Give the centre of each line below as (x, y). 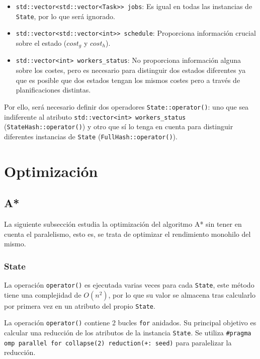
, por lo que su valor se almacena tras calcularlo (182, 294)
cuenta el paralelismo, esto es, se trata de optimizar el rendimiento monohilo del (127, 234)
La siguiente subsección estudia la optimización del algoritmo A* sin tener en (123, 224)
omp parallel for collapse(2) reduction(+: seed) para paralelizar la (118, 342)
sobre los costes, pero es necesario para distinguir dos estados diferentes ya (131, 70)
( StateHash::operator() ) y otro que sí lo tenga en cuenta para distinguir (119, 126)
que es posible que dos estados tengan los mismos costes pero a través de (128, 80)
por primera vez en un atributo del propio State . (80, 305)
